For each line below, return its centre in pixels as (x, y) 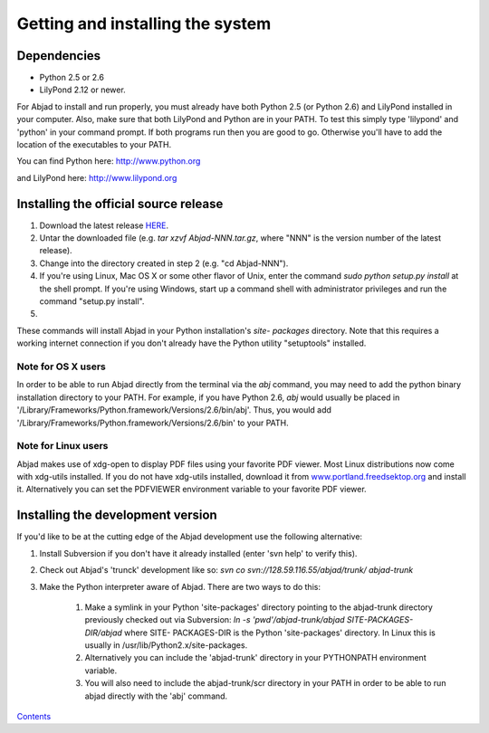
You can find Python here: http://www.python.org (109, 161)
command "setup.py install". (92, 301)
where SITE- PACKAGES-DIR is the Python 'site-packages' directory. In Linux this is (280, 633)
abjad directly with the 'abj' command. (156, 696)
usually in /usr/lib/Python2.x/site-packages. (166, 645)
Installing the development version (117, 515)
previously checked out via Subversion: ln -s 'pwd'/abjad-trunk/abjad (215, 620)
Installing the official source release (120, 204)
